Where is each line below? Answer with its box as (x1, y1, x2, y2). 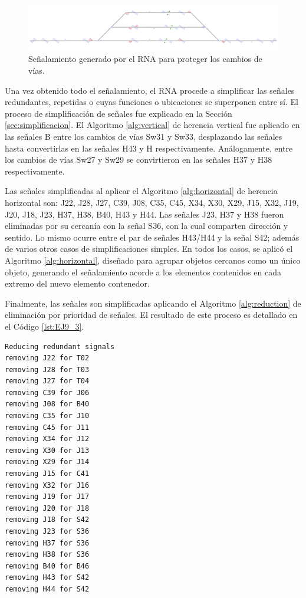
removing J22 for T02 (5, 354, 90, 363)
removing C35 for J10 (5, 412, 90, 420)
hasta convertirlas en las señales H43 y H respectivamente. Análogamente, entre (5, 142, 293, 154)
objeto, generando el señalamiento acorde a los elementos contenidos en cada (5, 265, 281, 278)
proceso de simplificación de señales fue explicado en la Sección (5, 107, 232, 119)
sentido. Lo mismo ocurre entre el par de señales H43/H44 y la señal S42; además (5, 231, 300, 243)
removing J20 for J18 (5, 504, 90, 512)
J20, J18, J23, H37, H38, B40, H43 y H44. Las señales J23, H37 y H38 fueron (5, 208, 284, 220)
